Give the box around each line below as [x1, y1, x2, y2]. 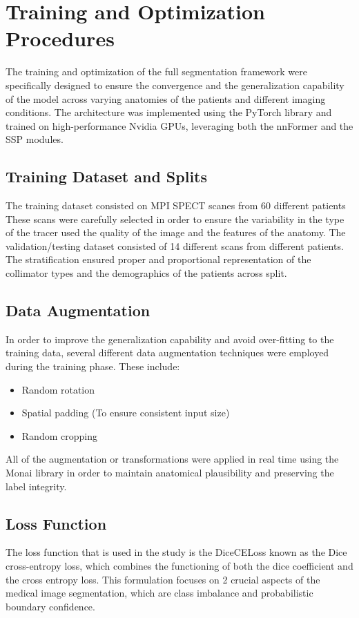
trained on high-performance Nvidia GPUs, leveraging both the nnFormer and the [6, 118, 353, 133]
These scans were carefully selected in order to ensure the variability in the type [6, 211, 345, 226]
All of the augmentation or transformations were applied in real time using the [6, 452, 339, 466]
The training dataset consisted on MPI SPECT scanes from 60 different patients [6, 198, 346, 213]
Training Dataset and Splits [6, 166, 208, 187]
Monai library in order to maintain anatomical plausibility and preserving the [6, 465, 334, 479]
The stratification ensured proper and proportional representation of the [6, 252, 311, 267]
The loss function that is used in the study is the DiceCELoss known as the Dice [6, 545, 347, 559]
